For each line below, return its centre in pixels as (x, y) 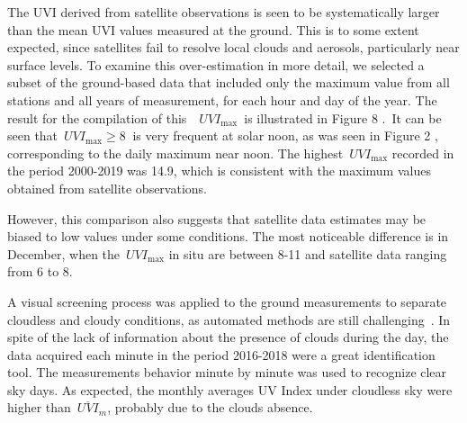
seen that (33, 135)
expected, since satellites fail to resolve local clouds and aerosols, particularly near (233, 47)
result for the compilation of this (97, 117)
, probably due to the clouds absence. (210, 407)
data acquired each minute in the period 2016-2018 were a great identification (221, 354)
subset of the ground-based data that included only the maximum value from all (229, 82)
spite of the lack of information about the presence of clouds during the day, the (228, 337)
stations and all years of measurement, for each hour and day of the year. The (222, 99)
